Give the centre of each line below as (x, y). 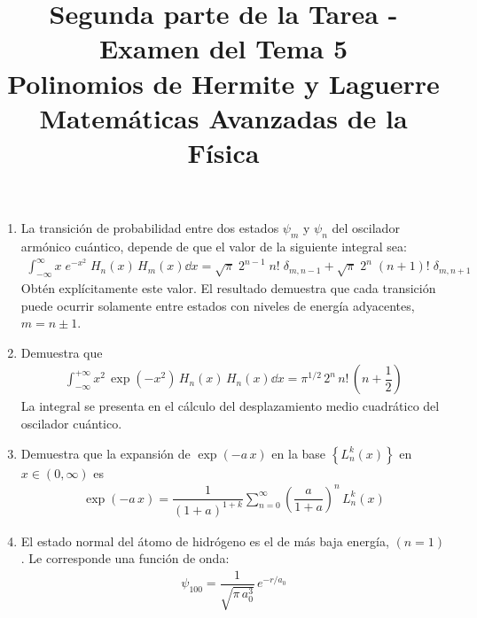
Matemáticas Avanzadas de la (223, 117)
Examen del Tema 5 (223, 48)
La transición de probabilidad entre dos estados (150, 228)
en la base (299, 453)
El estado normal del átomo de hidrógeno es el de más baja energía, (205, 541)
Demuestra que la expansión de (106, 453)
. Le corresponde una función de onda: (125, 558)
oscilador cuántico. (71, 423)
